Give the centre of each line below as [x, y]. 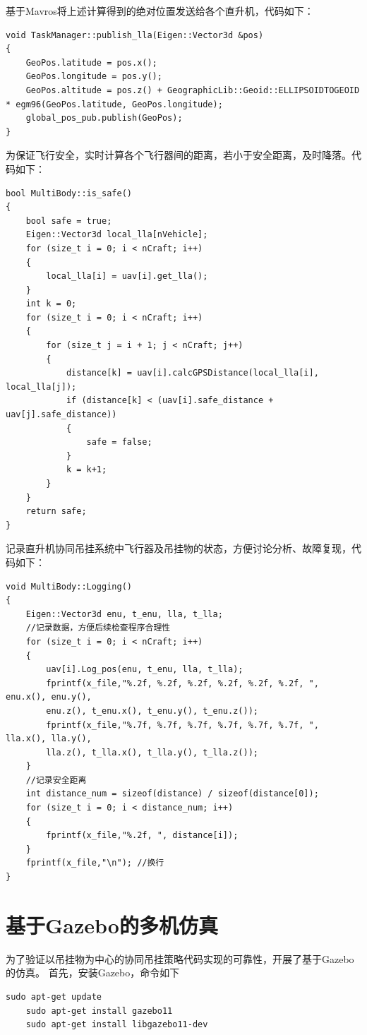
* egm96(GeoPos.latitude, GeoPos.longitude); [114, 104]
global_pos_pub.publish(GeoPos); [104, 118]
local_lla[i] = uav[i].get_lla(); [127, 276]
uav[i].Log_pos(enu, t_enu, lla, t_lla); [145, 670]
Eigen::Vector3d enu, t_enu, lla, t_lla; [124, 614]
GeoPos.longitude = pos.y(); [94, 77]
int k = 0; [51, 304]
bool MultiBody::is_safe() [69, 193]
